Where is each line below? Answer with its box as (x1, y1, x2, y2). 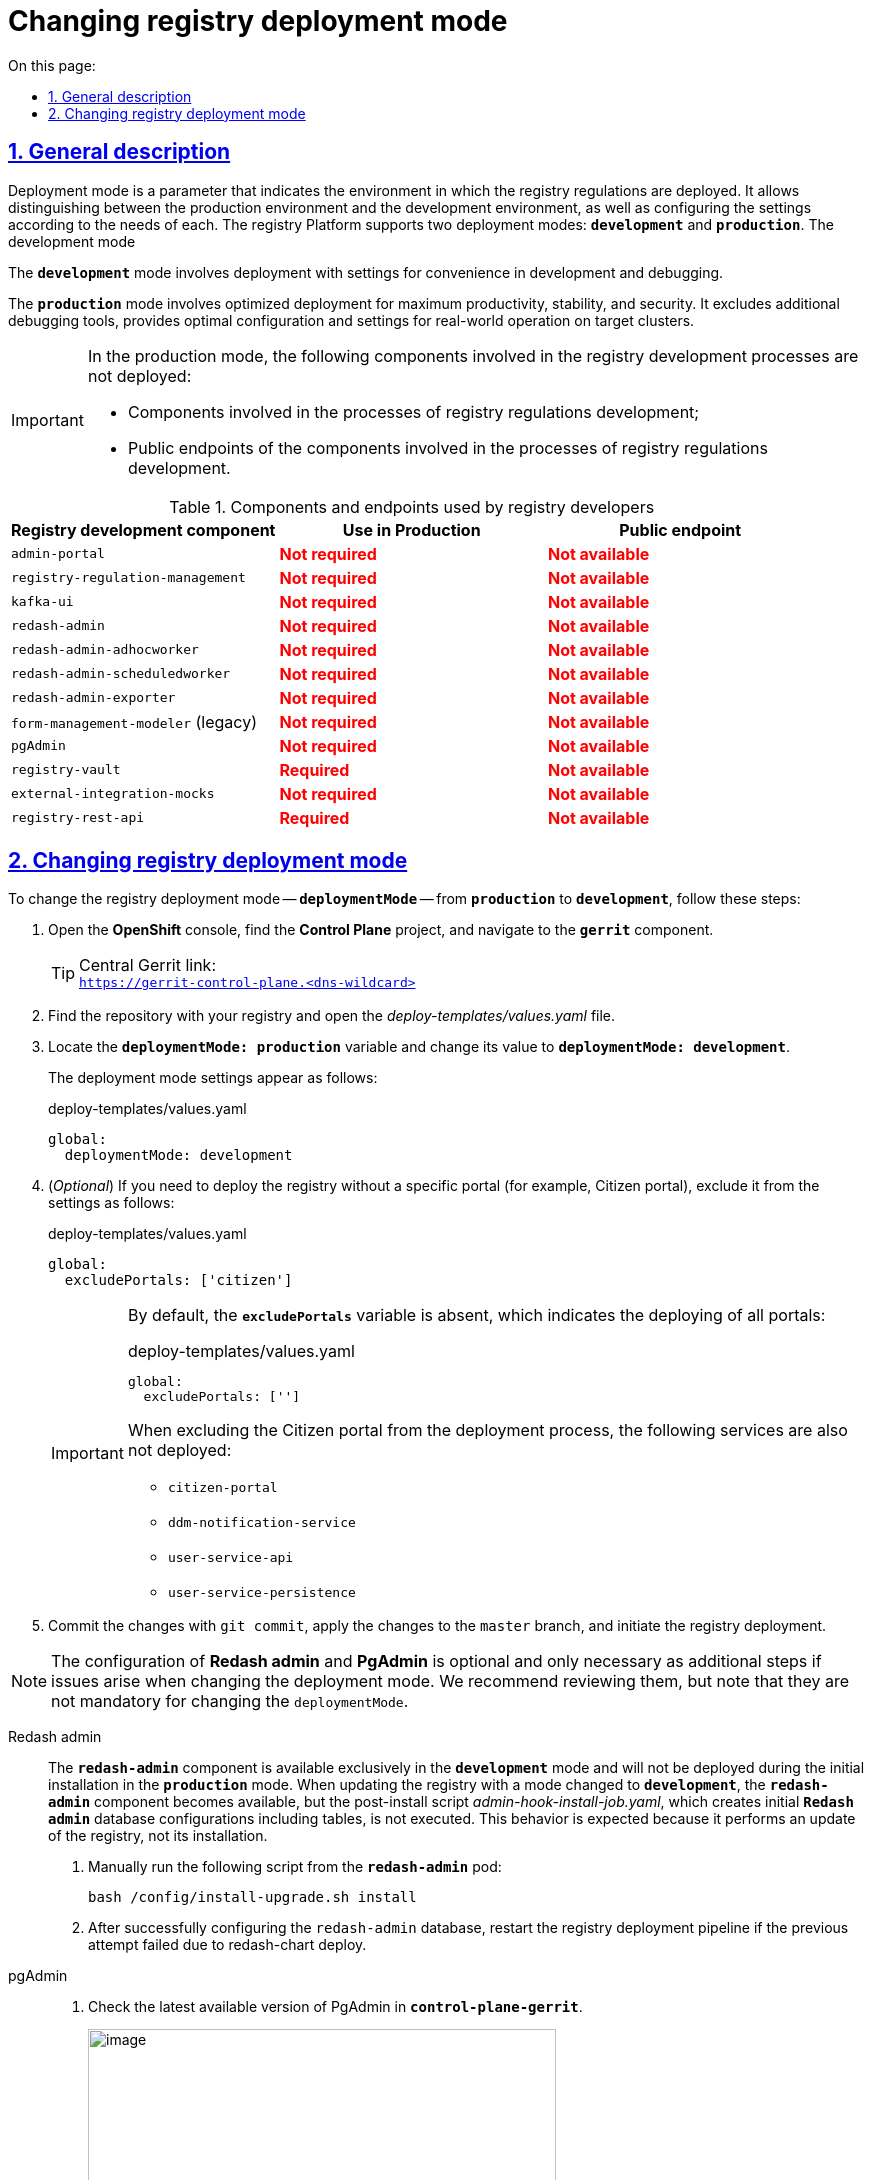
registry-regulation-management (11, 570, 246, 586)
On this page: (8, 56, 96, 74)
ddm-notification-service (167, 1515, 356, 1531)
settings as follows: (48, 1194, 175, 1212)
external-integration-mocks (11, 786, 215, 802)
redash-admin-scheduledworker (11, 666, 231, 682)
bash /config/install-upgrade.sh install (88, 1889, 417, 1906)
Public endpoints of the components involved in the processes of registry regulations (127, 437, 768, 458)
